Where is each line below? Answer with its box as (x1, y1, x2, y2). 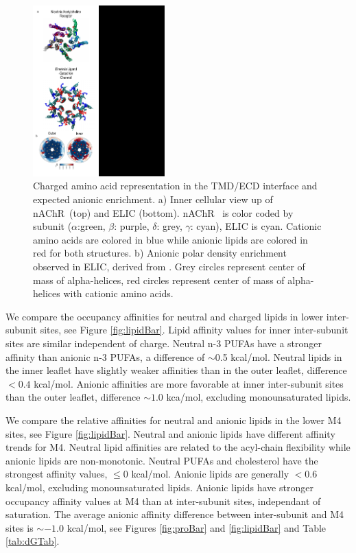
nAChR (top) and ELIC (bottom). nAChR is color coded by (33, 205, 294, 220)
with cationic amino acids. (63, 286, 174, 301)
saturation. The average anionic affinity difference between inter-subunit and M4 (5, 507, 344, 521)
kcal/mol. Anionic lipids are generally (131, 467, 289, 481)
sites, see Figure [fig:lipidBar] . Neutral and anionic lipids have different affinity (5, 426, 335, 440)
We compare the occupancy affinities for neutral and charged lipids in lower (5, 309, 324, 323)
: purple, (114, 219, 150, 233)
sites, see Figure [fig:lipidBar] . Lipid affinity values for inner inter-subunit (40, 322, 348, 337)
